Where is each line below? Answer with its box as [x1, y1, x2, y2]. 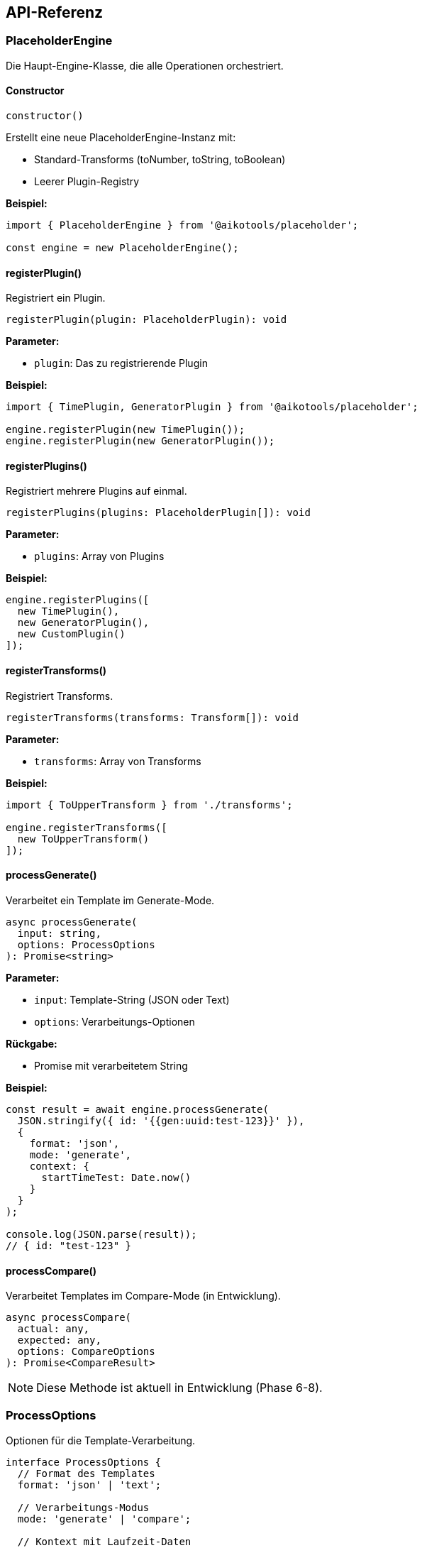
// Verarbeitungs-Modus [17, 1501, 150, 1513]
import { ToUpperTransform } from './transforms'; [6, 798, 293, 811]
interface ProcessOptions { [6, 1456, 162, 1468]
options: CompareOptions [17, 1346, 155, 1358]
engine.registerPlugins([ [6, 594, 150, 606]
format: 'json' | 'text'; [17, 1478, 162, 1491]
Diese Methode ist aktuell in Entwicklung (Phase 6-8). [36, 1380, 323, 1395]
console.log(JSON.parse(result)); [6, 1228, 197, 1240]
